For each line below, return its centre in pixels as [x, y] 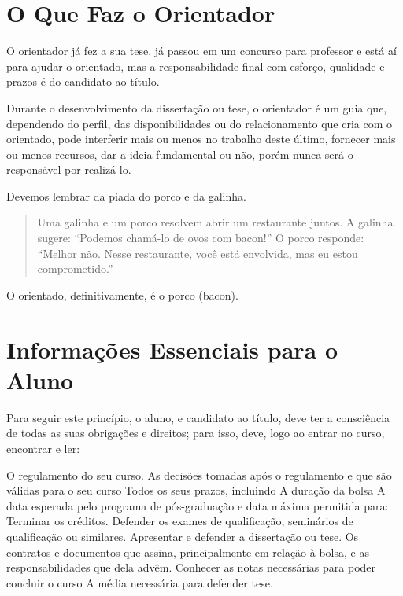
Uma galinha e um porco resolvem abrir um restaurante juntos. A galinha [215, 222]
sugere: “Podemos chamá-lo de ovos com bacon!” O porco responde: [201, 238]
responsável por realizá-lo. [69, 169]
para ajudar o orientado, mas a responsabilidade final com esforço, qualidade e [196, 66]
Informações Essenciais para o [172, 349]
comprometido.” [75, 269]
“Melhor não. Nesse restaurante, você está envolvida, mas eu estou [198, 253]
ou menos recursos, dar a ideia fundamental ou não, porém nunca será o [180, 154]
